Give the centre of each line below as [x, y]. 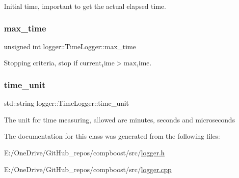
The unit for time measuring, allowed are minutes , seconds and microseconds [119, 119]
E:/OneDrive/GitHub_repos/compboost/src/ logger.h [84, 152]
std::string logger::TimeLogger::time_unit [66, 103]
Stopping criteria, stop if [41, 63]
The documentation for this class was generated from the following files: [112, 136]
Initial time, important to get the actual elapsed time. [85, 6]
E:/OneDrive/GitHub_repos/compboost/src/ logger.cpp [88, 169]
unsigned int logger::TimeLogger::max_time [70, 46]
